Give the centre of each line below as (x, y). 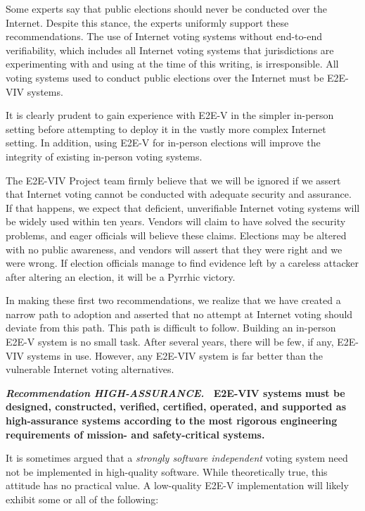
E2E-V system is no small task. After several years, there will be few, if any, (170, 342)
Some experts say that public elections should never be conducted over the (166, 8)
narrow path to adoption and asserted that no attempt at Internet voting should (179, 314)
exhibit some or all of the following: (82, 499)
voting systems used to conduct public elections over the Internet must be (165, 77)
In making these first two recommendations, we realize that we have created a (173, 300)
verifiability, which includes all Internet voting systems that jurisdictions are (170, 50)
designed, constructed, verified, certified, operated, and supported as (176, 406)
